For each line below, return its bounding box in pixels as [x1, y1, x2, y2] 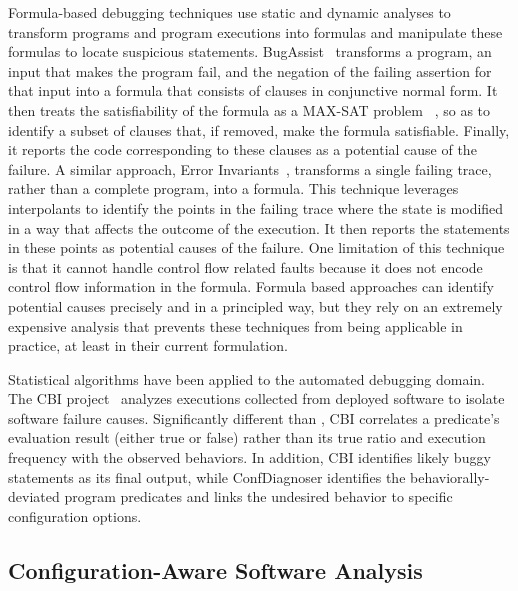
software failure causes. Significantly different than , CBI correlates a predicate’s [8, 407, 500, 428]
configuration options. [8, 505, 142, 526]
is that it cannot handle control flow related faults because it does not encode [8, 256, 483, 277]
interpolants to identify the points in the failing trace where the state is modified [8, 197, 504, 218]
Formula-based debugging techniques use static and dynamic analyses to [8, 2, 451, 22]
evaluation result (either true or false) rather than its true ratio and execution [8, 427, 486, 448]
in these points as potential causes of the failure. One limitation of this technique [8, 237, 505, 258]
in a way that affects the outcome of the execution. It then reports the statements [8, 217, 510, 238]
